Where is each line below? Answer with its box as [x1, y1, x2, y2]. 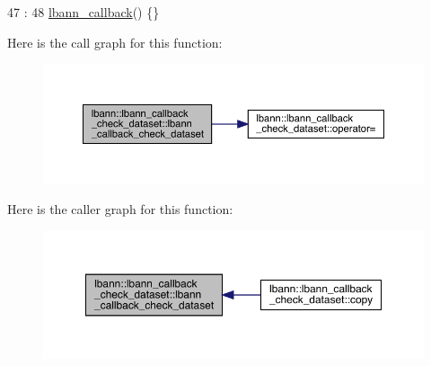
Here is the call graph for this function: [7, 32, 223, 51]
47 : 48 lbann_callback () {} [7, 3, 160, 21]
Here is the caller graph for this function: [7, 200, 233, 219]
